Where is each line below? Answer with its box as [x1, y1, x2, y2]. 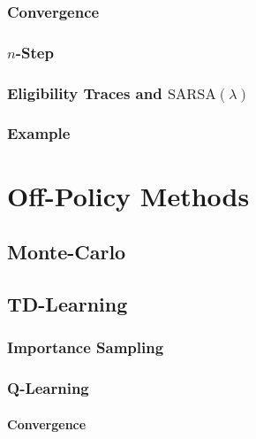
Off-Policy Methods [7, 177, 250, 213]
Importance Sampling [7, 336, 164, 358]
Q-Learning [7, 377, 89, 399]
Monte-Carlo [7, 238, 126, 266]
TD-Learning [7, 289, 128, 317]
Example [7, 122, 71, 144]
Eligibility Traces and [7, 81, 162, 104]
